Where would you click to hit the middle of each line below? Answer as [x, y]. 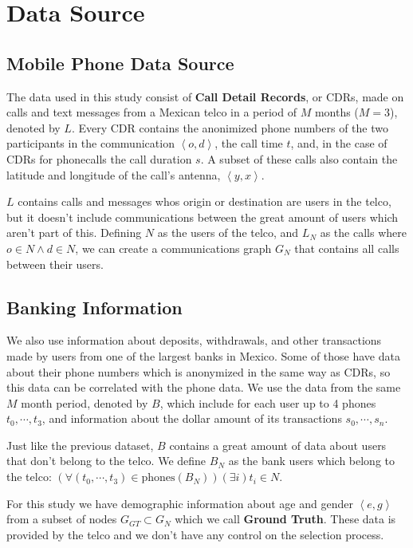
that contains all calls [347, 248]
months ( [336, 112]
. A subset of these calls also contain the [299, 158]
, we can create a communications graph [173, 248]
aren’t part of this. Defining [74, 233]
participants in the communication [90, 143]
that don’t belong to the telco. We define [106, 461]
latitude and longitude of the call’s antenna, [114, 174]
